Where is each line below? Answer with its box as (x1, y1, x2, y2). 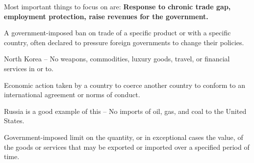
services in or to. (4, 63, 53, 73)
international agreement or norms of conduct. (4, 89, 140, 100)
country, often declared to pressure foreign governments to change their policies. (4, 37, 244, 47)
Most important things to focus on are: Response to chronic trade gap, (4, 1, 231, 11)
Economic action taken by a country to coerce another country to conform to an (4, 80, 245, 90)
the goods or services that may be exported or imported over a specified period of (4, 141, 250, 152)
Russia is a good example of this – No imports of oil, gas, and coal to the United (4, 106, 247, 116)
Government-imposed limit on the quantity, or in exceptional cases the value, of (4, 132, 243, 142)
